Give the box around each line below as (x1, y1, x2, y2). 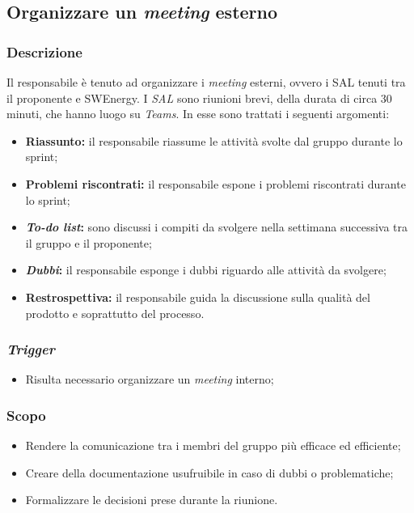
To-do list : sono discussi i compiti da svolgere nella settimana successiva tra (25, 218, 408, 235)
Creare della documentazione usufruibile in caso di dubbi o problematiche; (25, 464, 394, 481)
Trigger (6, 339, 55, 359)
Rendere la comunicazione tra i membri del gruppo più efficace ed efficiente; (25, 437, 401, 454)
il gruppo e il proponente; (25, 234, 152, 251)
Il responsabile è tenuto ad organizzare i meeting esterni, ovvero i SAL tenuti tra (6, 74, 406, 90)
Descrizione (6, 41, 82, 61)
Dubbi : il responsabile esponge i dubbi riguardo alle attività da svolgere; (25, 261, 387, 278)
